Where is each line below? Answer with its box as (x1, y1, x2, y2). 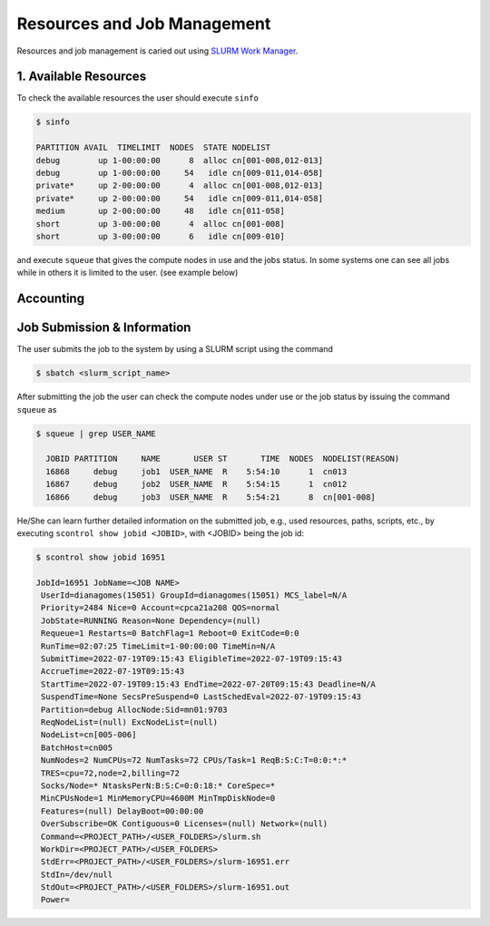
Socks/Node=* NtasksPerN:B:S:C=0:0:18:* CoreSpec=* (41, 780, 276, 791)
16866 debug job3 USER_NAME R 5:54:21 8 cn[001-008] (45, 492, 377, 502)
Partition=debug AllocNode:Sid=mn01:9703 (41, 704, 228, 715)
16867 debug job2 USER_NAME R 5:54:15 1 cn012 (45, 479, 348, 490)
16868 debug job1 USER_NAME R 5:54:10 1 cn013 (45, 466, 348, 476)
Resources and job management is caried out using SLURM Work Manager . (16, 45, 299, 56)
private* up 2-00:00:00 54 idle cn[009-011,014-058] (35, 193, 324, 203)
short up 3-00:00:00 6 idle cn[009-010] (35, 231, 285, 241)
